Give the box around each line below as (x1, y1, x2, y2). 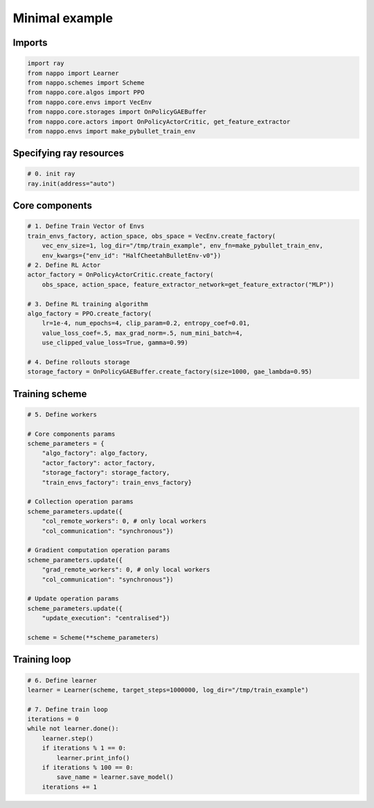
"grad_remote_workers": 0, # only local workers (42, 565, 211, 574)
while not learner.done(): (27, 725, 119, 732)
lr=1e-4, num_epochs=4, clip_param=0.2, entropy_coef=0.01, (42, 319, 251, 327)
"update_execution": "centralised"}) (42, 614, 170, 622)
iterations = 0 (27, 715, 79, 723)
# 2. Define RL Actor (27, 261, 101, 270)
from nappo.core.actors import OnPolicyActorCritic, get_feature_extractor (27, 118, 291, 125)
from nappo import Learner (27, 69, 119, 77)
